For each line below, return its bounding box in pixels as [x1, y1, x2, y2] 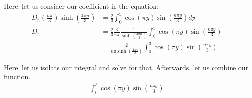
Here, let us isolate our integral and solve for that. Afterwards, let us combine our [4, 62, 249, 72]
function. [4, 71, 31, 82]
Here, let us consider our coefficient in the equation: [4, 1, 158, 11]
